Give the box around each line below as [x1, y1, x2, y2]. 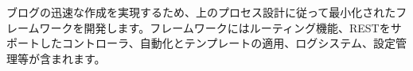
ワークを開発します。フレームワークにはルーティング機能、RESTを [39, 19, 391, 35]
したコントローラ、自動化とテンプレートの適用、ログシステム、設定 [39, 35, 395, 51]
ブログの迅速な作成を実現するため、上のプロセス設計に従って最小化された [6, 4, 396, 20]
